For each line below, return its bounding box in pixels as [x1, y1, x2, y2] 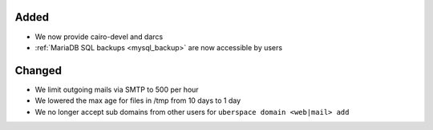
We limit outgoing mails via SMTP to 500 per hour [34, 85, 200, 94]
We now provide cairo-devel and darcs [34, 32, 164, 41]
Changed [14, 64, 62, 77]
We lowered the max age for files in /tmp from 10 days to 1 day [34, 96, 241, 105]
